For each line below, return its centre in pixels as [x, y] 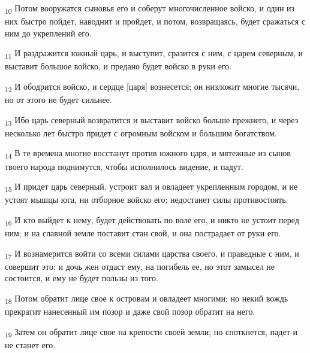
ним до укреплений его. [48, 33]
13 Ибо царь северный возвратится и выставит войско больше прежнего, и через [152, 120]
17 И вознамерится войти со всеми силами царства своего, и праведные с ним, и [152, 254]
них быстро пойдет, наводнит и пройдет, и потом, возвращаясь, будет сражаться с [155, 21]
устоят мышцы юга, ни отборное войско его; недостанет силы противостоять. [147, 200]
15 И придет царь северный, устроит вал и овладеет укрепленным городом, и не [151, 187]
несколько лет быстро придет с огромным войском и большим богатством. [141, 133]
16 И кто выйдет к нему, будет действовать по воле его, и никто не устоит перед [152, 220]
